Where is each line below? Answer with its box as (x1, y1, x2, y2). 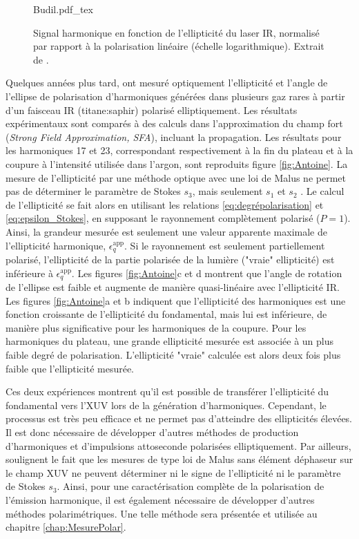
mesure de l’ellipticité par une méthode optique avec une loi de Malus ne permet (6, 170, 346, 185)
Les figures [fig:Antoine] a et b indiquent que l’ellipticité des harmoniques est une (6, 293, 346, 308)
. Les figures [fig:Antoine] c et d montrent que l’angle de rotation (71, 265, 342, 280)
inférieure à (6, 265, 53, 280)
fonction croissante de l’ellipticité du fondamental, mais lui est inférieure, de (6, 307, 327, 321)
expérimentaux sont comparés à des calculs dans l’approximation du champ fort (6, 116, 343, 131)
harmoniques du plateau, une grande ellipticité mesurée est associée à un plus (6, 334, 334, 348)
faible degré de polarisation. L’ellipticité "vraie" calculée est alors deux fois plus (6, 347, 341, 361)
